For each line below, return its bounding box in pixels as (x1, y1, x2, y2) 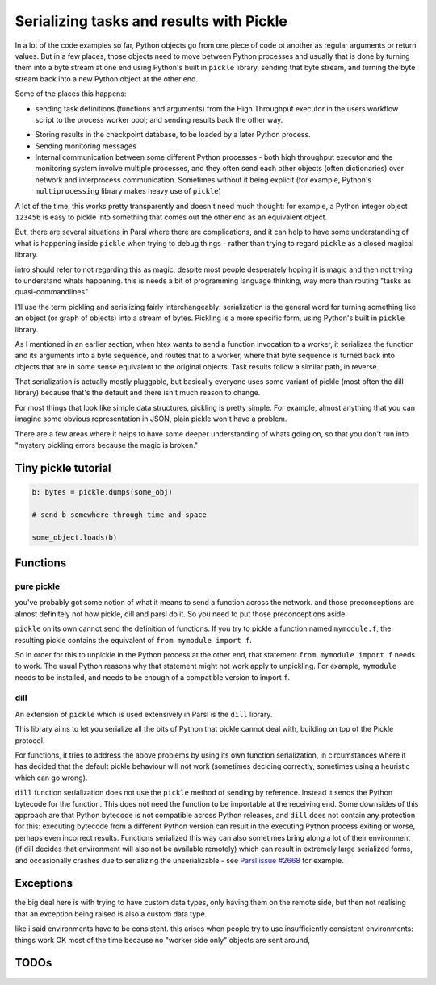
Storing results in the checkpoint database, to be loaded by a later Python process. (35, 130, 311, 140)
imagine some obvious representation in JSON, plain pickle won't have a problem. (15, 414, 287, 424)
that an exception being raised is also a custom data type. (15, 908, 208, 919)
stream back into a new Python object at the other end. (15, 73, 198, 84)
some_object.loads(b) (31, 532, 118, 542)
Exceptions (15, 876, 73, 891)
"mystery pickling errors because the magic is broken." (15, 440, 199, 450)
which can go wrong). (15, 773, 88, 783)
